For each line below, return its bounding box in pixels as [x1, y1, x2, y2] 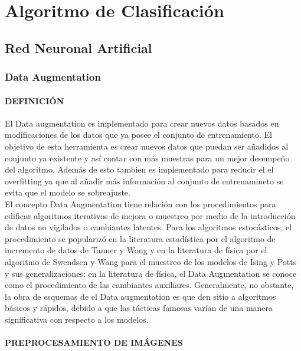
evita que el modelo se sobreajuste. [5, 186, 130, 198]
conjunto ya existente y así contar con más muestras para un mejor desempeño [5, 151, 290, 164]
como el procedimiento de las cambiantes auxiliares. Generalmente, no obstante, [5, 279, 294, 291]
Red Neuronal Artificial [5, 38, 152, 57]
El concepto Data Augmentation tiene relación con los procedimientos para [5, 197, 276, 210]
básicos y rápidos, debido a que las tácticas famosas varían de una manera [5, 302, 273, 314]
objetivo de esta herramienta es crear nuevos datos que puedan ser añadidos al [5, 140, 289, 152]
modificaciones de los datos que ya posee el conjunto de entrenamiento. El [5, 128, 272, 141]
